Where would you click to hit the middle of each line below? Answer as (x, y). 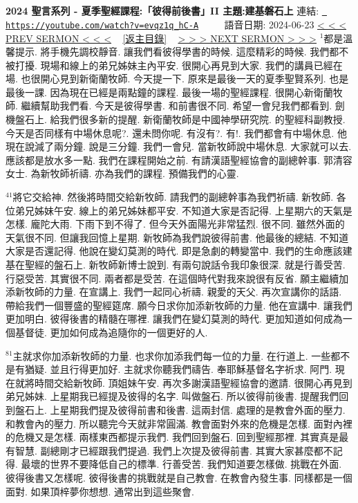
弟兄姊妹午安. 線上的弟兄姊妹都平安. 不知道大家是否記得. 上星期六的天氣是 (183, 210)
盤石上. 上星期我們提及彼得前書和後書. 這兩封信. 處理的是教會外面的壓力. (180, 409)
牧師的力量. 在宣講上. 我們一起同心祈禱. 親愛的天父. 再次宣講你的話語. (183, 292)
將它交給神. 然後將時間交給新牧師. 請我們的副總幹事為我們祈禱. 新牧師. (173, 197)
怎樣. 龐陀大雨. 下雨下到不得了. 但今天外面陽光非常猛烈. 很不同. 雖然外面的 (175, 224)
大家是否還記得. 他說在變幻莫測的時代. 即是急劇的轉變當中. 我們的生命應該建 (179, 251)
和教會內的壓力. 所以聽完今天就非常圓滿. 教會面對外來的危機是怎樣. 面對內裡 (179, 423)
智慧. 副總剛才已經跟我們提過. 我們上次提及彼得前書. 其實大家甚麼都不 (174, 450)
